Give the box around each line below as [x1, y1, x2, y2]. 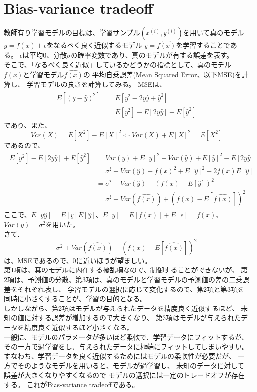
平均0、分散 [29, 49, 67, 60]
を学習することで [176, 40, 230, 50]
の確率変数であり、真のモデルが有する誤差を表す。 [71, 49, 234, 60]
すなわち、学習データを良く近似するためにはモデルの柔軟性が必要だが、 [4, 351, 236, 361]
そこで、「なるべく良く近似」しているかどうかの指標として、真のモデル [4, 59, 231, 69]
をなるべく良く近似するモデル [46, 40, 142, 50]
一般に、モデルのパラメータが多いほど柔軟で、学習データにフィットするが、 [4, 331, 249, 342]
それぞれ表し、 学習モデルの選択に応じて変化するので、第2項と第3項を [17, 284, 245, 294]
